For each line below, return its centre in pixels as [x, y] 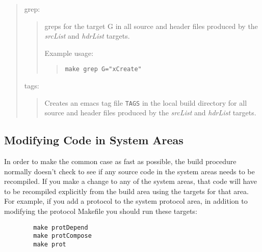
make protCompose [62, 236]
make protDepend [61, 227]
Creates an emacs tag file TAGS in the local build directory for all [146, 102]
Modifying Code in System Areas [94, 140]
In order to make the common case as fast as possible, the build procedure [120, 161]
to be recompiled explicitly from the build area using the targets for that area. [126, 191]
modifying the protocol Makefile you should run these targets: [101, 211]
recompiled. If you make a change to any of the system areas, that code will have [131, 181]
